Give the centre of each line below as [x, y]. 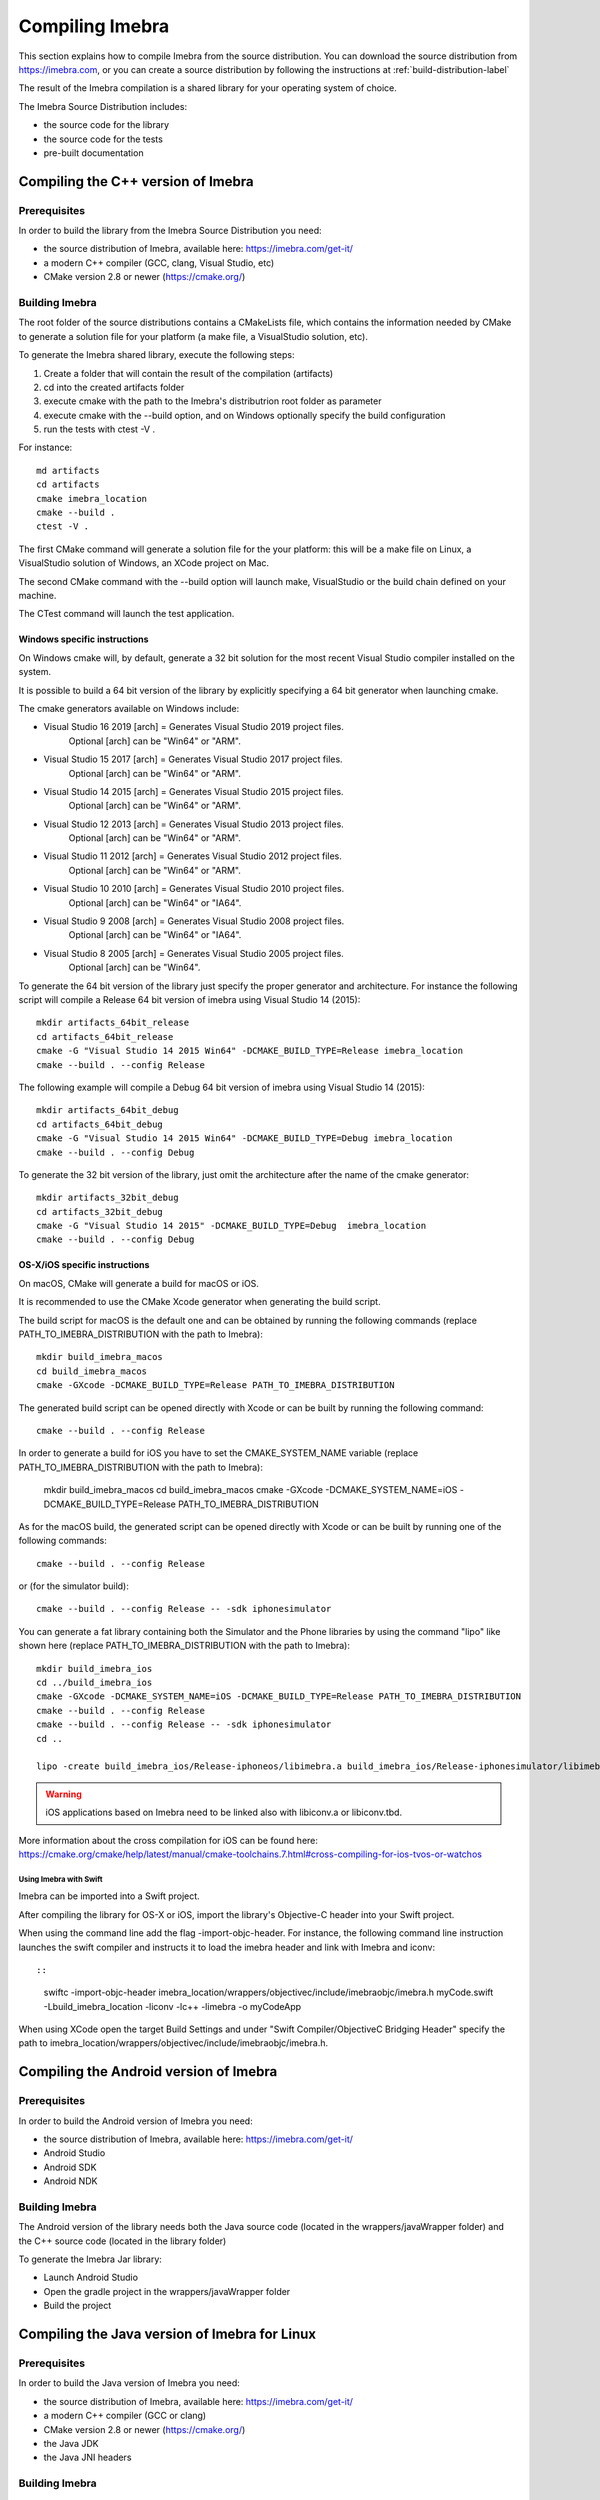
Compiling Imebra [94, 26]
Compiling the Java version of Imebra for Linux [167, 2334]
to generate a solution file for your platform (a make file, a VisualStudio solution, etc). [193, 336]
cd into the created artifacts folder [114, 387]
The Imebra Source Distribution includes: [103, 106]
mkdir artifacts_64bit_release [113, 1023]
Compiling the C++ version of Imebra [136, 181]
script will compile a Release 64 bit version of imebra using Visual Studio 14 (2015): [189, 999]
